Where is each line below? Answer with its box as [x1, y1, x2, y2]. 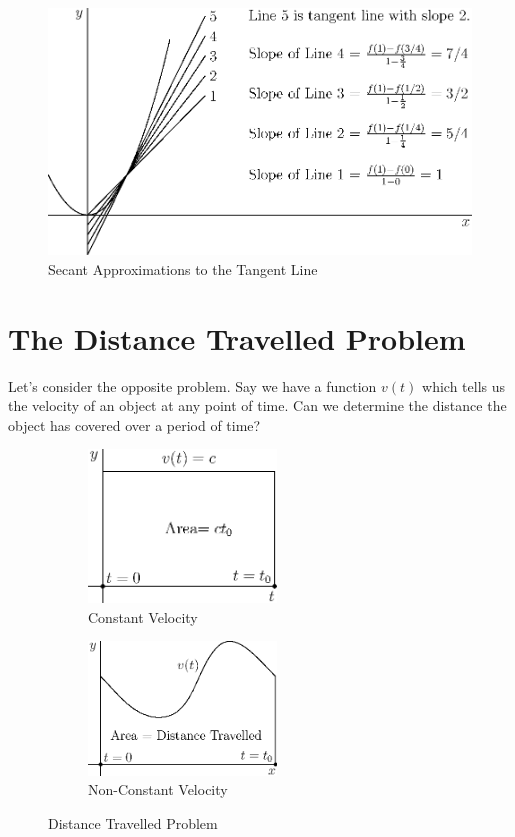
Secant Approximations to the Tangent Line [48, 258, 318, 279]
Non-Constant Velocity [88, 779, 228, 800]
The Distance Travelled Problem [8, 317, 466, 358]
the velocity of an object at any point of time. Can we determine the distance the [8, 395, 507, 416]
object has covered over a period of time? [8, 414, 261, 435]
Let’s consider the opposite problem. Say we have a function [8, 375, 377, 396]
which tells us [422, 375, 506, 396]
